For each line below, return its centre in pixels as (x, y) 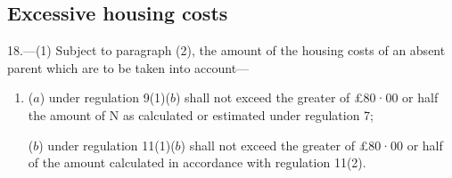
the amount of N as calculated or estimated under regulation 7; (201, 114)
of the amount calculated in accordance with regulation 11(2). (197, 162)
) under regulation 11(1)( (107, 145)
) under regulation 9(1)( (105, 97)
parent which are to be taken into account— (128, 67)
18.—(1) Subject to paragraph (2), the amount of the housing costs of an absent (226, 50)
